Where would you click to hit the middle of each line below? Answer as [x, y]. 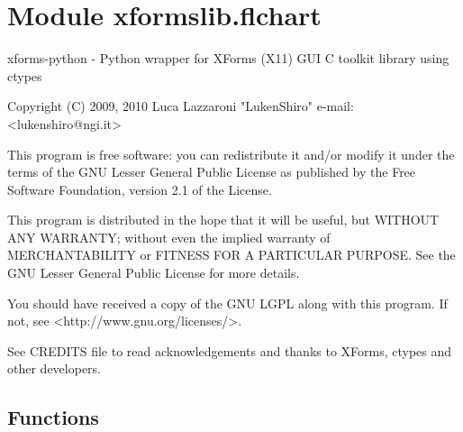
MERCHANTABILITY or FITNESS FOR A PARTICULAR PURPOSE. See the [231, 255]
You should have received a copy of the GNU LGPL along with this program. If [227, 303]
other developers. [54, 368]
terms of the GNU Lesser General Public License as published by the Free [212, 172]
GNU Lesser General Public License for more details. [154, 273]
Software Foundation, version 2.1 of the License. [140, 189]
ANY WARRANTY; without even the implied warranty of [169, 237]
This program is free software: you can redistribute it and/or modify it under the [231, 154]
